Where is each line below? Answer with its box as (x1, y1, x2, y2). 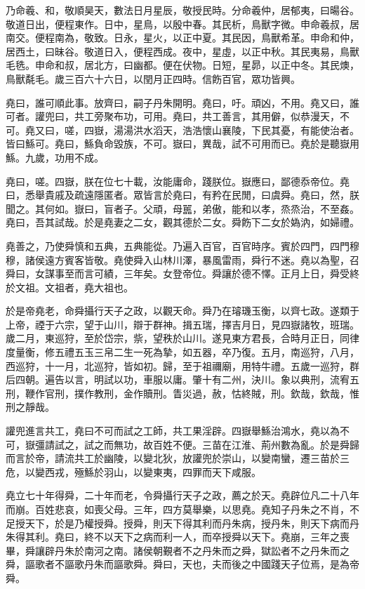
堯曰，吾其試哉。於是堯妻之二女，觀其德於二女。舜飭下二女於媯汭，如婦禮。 (6, 215, 359, 230)
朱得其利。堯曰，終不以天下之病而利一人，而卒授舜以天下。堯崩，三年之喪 (6, 529, 350, 544)
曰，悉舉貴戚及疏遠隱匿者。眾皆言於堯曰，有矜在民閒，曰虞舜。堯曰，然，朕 (6, 187, 359, 202)
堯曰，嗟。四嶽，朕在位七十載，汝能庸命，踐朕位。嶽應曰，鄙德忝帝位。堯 (6, 173, 350, 188)
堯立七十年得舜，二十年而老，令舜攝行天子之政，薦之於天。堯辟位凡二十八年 (6, 488, 359, 503)
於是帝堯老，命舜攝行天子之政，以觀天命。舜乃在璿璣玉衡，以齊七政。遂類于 (6, 303, 359, 318)
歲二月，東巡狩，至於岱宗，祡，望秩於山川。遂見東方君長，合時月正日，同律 (6, 331, 359, 345)
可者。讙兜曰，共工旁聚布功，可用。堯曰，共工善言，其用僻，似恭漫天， (6, 109, 340, 124)
